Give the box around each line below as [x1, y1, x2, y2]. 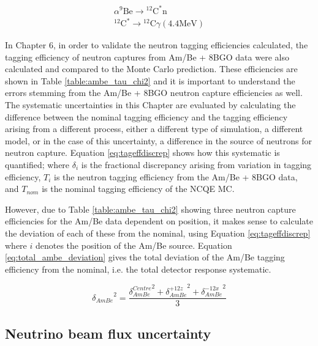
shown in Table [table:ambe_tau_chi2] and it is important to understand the [5, 74, 295, 87]
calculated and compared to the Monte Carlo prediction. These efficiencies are [5, 62, 298, 75]
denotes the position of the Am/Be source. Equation [35, 238, 232, 251]
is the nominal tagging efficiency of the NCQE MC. [42, 182, 235, 195]
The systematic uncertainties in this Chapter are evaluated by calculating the [5, 98, 296, 111]
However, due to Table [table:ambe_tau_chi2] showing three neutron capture [5, 202, 296, 215]
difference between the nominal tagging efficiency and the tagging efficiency [5, 110, 288, 123]
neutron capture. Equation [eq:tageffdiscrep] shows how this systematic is [5, 146, 280, 159]
